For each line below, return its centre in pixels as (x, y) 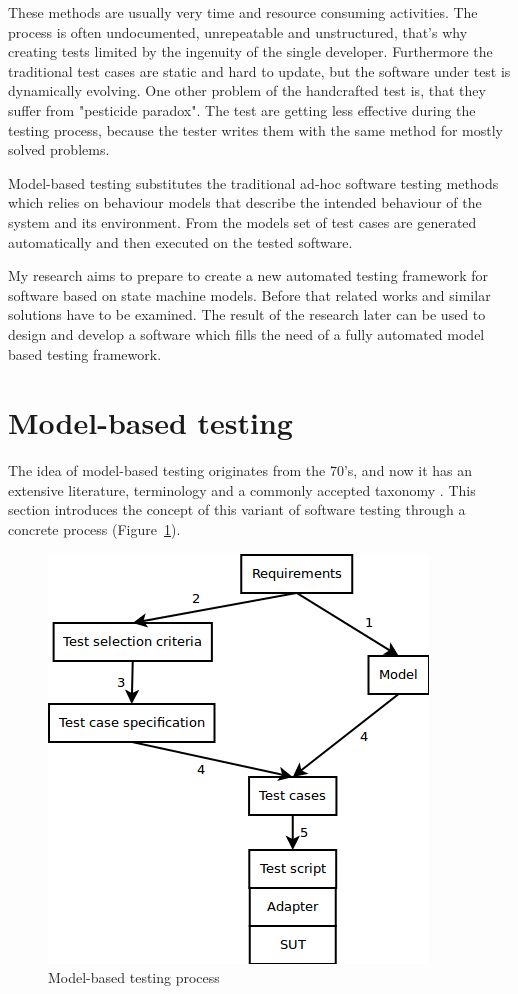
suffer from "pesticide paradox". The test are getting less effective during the (242, 109)
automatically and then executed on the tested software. (180, 241)
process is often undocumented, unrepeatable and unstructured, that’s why (238, 31)
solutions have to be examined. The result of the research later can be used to (247, 314)
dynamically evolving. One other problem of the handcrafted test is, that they (247, 90)
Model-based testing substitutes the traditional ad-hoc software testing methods (253, 182)
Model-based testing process (134, 977)
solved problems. (59, 149)
